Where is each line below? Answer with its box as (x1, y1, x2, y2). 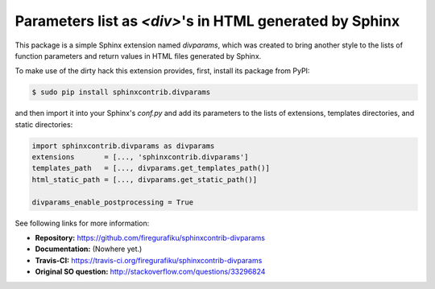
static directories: (14, 119, 73, 129)
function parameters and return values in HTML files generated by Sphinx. (14, 51, 262, 60)
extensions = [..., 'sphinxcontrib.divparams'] (31, 153, 249, 162)
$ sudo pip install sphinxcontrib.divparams (31, 88, 211, 97)
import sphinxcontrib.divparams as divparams (31, 141, 215, 151)
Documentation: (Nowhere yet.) (35, 244, 143, 254)
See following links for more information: (14, 218, 150, 228)
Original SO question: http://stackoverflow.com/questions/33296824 (35, 266, 266, 277)
